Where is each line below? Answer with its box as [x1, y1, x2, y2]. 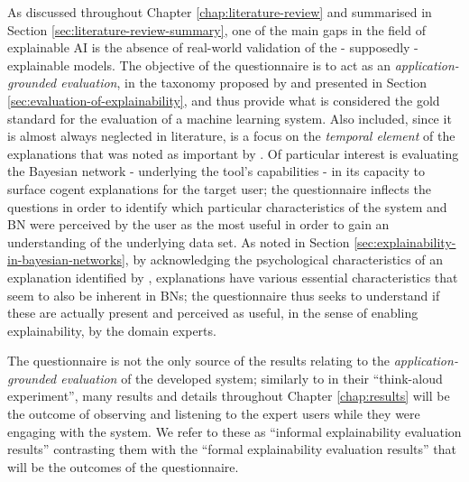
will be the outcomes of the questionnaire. [7, 457, 239, 476]
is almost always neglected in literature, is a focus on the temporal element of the [7, 126, 455, 145]
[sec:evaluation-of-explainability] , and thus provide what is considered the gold [7, 90, 440, 109]
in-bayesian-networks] [7, 250, 125, 269]
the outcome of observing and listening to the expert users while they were [7, 404, 420, 423]
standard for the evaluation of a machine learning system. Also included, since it [7, 108, 452, 127]
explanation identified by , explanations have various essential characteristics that [7, 267, 458, 286]
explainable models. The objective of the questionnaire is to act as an [7, 55, 391, 74]
